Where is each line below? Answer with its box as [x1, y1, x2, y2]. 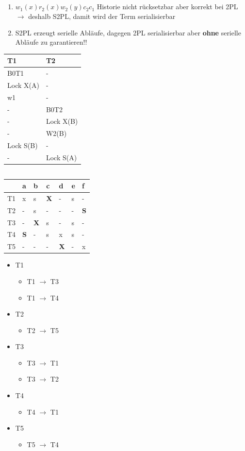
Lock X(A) [7, 80, 39, 90]
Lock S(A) [46, 152, 77, 163]
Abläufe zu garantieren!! [15, 37, 87, 47]
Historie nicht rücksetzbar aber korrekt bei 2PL [97, 1, 238, 12]
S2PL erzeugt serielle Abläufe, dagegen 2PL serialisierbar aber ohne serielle [15, 27, 241, 37]
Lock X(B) [46, 116, 78, 126]
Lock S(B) [7, 140, 38, 150]
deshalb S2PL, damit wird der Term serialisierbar [28, 11, 176, 21]
